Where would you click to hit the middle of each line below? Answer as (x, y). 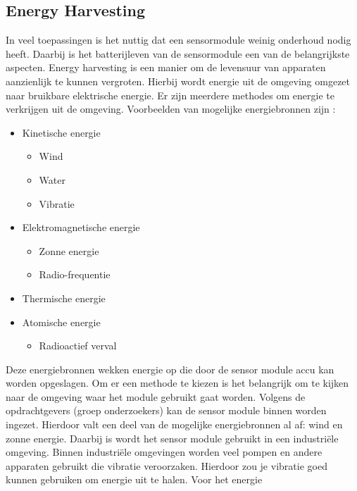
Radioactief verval (78, 346)
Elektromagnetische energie (81, 227)
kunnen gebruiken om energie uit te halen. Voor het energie (134, 479)
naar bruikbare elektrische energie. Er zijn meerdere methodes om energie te (170, 95)
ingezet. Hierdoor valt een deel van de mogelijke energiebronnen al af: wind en (174, 424)
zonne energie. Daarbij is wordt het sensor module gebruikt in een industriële (172, 438)
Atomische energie (61, 322)
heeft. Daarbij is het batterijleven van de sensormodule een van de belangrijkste (178, 53)
